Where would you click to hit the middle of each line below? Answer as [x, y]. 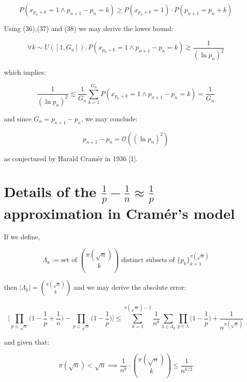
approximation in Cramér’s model [119, 213]
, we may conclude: [109, 118]
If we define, [22, 236]
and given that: [27, 341]
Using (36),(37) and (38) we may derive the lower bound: [89, 28]
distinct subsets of [148, 260]
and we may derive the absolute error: [130, 287]
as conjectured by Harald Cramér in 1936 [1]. [71, 158]
